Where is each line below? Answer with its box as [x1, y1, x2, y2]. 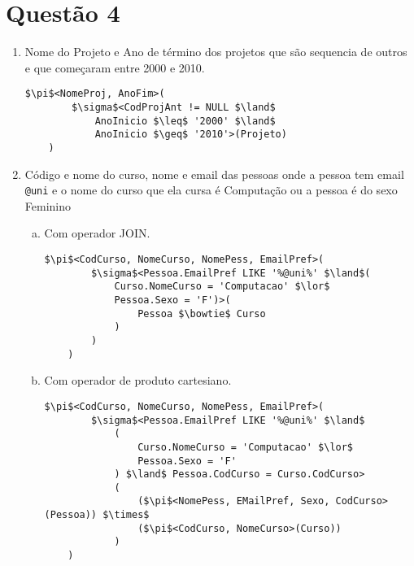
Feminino [24, 197, 72, 214]
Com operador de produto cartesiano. [44, 372, 232, 389]
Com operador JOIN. [44, 224, 150, 242]
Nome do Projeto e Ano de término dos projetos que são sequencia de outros [24, 43, 407, 60]
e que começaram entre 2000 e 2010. [24, 59, 205, 76]
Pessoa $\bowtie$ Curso [137, 307, 266, 320]
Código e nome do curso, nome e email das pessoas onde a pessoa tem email [24, 165, 404, 182]
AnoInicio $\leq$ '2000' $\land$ [94, 115, 276, 127]
